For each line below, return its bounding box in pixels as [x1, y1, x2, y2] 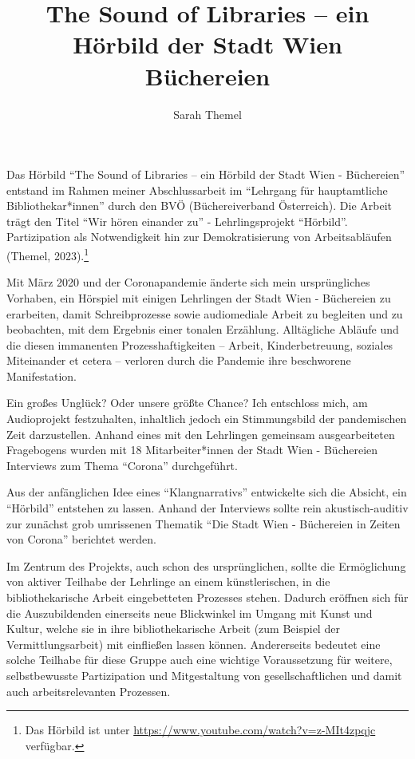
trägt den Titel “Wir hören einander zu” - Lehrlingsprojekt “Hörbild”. [6, 212, 348, 229]
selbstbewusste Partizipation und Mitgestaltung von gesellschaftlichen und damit [6, 666, 402, 683]
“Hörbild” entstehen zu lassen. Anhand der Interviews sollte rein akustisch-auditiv [6, 500, 409, 516]
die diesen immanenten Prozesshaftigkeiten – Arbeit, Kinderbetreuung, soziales [6, 336, 393, 353]
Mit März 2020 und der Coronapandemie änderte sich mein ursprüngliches [6, 274, 370, 291]
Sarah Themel [173, 105, 242, 122]
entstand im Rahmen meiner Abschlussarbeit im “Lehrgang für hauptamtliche [6, 181, 388, 198]
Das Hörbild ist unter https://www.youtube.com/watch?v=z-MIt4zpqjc [25, 721, 376, 738]
